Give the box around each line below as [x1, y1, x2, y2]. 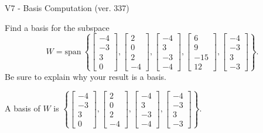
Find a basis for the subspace [5, 21, 110, 33]
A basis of [5, 102, 40, 114]
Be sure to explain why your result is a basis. [5, 70, 167, 82]
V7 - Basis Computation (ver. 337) [5, 2, 129, 13]
